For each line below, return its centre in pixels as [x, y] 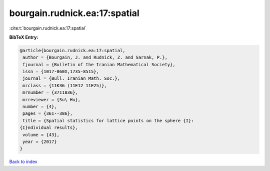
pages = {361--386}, [48, 114]
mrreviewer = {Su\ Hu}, [52, 100]
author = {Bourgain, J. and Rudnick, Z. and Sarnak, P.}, [95, 57]
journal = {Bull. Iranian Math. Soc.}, [71, 78]
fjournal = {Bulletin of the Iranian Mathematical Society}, [99, 64]
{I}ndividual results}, [49, 128]
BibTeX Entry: [24, 37]
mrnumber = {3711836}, [50, 93]
